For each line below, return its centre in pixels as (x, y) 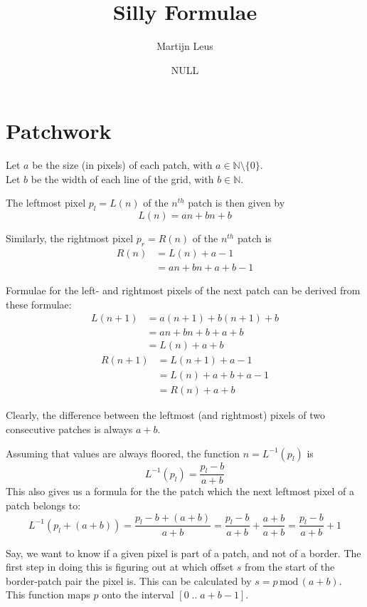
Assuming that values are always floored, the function (123, 453)
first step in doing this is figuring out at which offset (120, 567)
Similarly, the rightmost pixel (70, 238)
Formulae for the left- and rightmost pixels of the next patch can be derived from (183, 290)
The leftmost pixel (46, 203)
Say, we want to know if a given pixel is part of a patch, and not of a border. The (183, 552)
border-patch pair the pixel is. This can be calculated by (129, 580)
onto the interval (138, 595)
